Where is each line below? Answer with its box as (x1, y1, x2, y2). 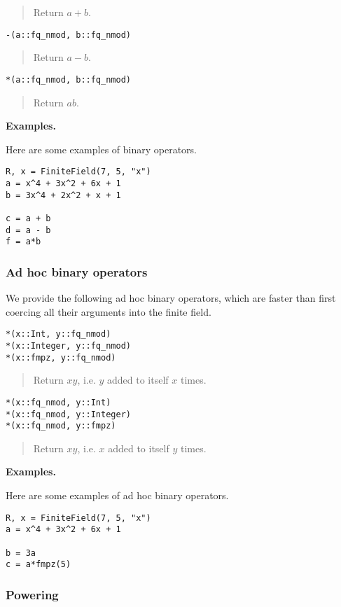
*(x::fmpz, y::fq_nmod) (6, 352, 116, 363)
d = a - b (6, 225, 51, 235)
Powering (6, 585, 59, 603)
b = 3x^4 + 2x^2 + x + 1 (6, 190, 121, 200)
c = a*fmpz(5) (6, 559, 71, 570)
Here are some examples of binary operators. (6, 141, 197, 156)
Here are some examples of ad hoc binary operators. (6, 488, 229, 502)
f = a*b (6, 237, 41, 247)
